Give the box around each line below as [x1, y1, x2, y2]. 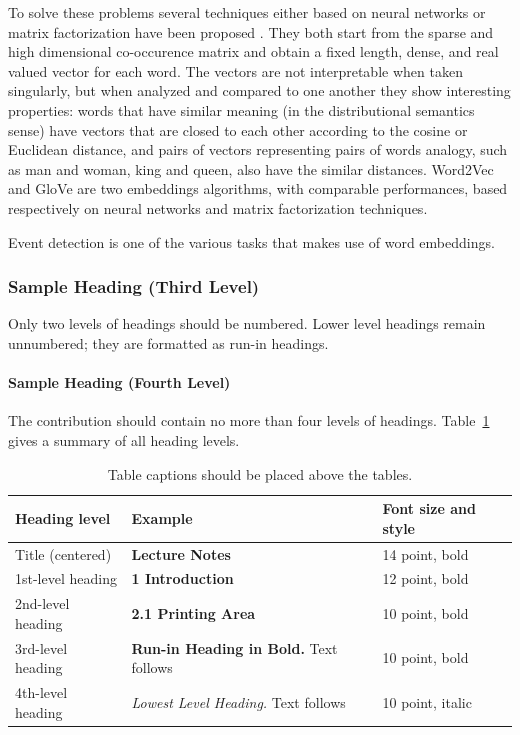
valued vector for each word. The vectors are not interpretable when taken [8, 60, 463, 81]
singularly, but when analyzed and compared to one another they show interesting [8, 80, 511, 101]
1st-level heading [15, 568, 117, 589]
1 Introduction [131, 568, 234, 589]
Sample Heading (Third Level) [8, 274, 260, 299]
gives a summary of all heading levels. [8, 429, 240, 450]
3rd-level [15, 637, 68, 658]
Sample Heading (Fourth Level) [8, 372, 231, 393]
